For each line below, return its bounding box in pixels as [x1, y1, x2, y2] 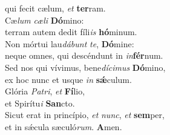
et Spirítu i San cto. [5, 96, 75, 109]
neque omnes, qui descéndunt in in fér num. [5, 49, 163, 62]
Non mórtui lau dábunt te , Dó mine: [5, 37, 134, 50]
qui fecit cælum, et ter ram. [5, 2, 106, 14]
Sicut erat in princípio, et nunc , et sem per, [5, 108, 165, 121]
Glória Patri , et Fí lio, [5, 85, 85, 97]
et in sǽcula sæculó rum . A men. [5, 120, 122, 133]
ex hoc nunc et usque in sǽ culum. [5, 73, 132, 85]
